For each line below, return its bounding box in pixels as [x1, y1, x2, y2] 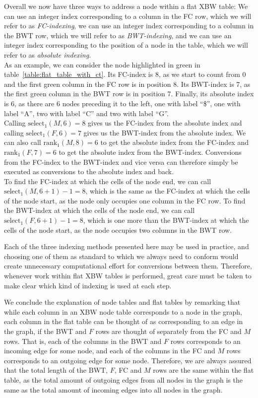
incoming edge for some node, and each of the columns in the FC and [4, 345, 215, 356]
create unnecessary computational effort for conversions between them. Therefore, [4, 261, 252, 271]
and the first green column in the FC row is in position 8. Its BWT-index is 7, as [4, 78, 251, 89]
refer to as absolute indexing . [4, 49, 91, 60]
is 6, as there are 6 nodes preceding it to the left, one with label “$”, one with [4, 98, 241, 108]
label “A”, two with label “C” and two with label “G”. [4, 108, 169, 118]
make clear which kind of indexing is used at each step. [4, 280, 172, 290]
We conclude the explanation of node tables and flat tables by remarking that [4, 297, 241, 307]
